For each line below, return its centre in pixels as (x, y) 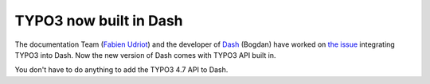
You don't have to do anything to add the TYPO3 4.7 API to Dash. (121, 70)
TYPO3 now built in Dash (99, 21)
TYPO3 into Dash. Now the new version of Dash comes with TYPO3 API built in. (145, 55)
